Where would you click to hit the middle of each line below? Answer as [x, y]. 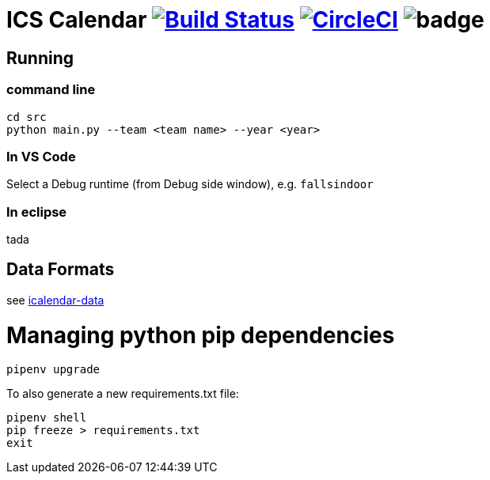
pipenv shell [47, 418]
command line [51, 90]
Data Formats [61, 270]
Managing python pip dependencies [201, 335]
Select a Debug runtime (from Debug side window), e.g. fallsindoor [190, 184]
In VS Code [41, 156]
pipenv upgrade [53, 370]
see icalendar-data [55, 300]
